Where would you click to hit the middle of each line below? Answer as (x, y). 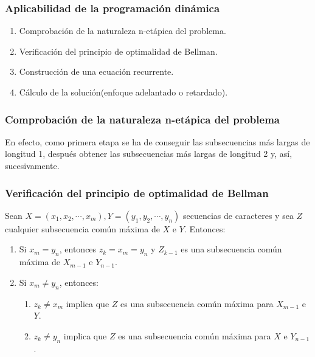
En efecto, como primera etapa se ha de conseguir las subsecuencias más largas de (157, 141)
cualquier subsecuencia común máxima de (82, 228)
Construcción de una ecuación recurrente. (96, 71)
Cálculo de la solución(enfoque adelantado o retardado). (123, 92)
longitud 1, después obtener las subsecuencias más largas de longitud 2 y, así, (149, 154)
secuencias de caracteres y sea (238, 215)
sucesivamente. (32, 165)
